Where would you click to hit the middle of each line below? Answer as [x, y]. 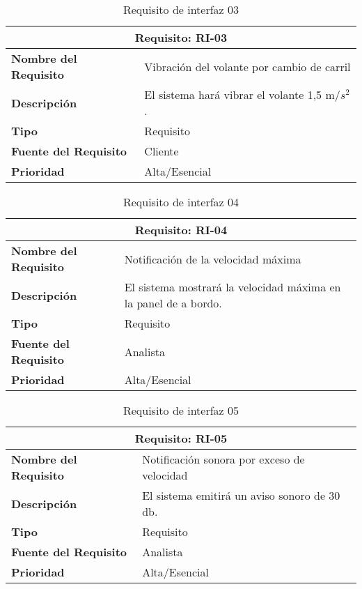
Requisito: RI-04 [181, 230]
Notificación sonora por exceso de [223, 459]
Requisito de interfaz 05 [181, 410]
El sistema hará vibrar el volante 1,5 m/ [242, 94]
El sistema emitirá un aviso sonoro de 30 [241, 495]
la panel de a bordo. [173, 303]
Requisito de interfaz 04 [181, 202]
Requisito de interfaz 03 [181, 9]
